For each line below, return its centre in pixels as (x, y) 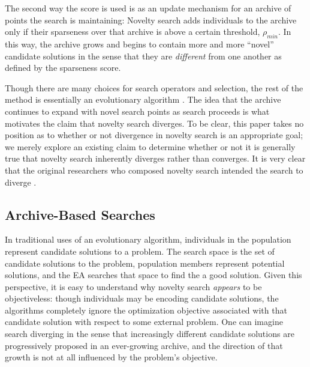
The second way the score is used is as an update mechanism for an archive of (148, 8)
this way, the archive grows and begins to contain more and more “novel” (139, 44)
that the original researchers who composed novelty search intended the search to (154, 170)
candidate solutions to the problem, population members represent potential (145, 263)
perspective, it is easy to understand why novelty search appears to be (133, 286)
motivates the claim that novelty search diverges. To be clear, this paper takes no (154, 123)
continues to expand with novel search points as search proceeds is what (137, 111)
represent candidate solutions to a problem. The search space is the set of (140, 251)
